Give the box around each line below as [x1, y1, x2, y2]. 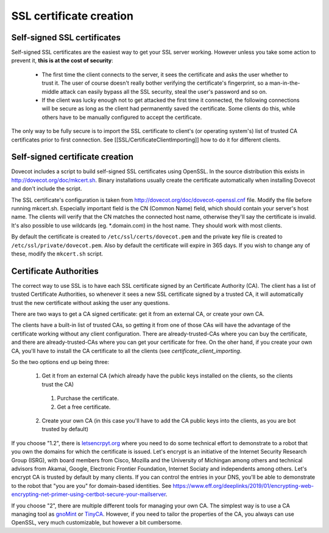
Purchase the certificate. [57, 395, 119, 402]
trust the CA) [41, 381, 74, 388]
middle [41, 88, 59, 95]
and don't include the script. [11, 185, 82, 192]
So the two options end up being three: [11, 359, 110, 366]
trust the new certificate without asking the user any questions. [11, 299, 170, 306]
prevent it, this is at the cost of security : [11, 57, 114, 64]
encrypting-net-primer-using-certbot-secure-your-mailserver [11, 491, 166, 498]
